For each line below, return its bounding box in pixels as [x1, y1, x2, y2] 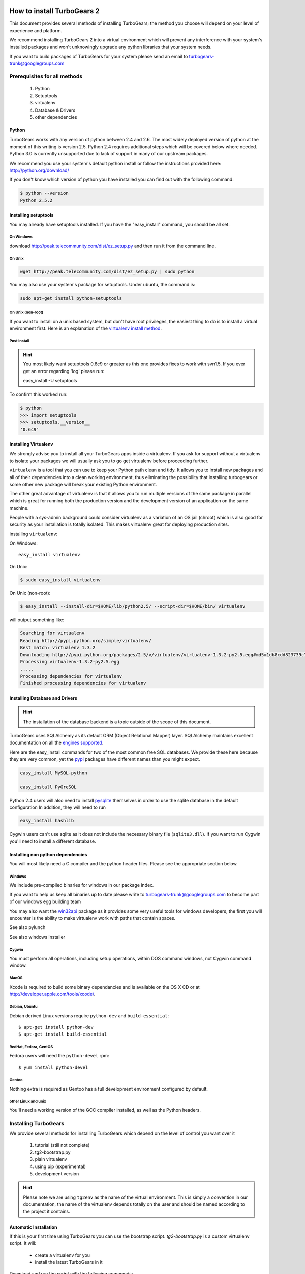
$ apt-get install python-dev [18, 1024, 94, 1030]
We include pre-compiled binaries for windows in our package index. [9, 882, 154, 888]
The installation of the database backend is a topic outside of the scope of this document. [23, 719, 211, 725]
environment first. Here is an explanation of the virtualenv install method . [9, 325, 162, 331]
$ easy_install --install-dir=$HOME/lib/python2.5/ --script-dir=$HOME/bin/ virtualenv [20, 604, 246, 609]
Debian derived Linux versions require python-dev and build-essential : [9, 1012, 169, 1019]
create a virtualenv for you [35, 1252, 90, 1258]
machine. [9, 505, 29, 511]
